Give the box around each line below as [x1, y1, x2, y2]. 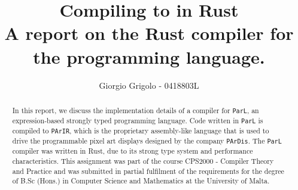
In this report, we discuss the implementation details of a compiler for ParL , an [12, 105, 259, 115]
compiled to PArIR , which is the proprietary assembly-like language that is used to [12, 126, 269, 136]
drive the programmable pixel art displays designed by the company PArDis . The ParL [12, 136, 282, 146]
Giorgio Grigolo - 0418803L [99, 79, 199, 91]
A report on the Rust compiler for [4, 21, 294, 45]
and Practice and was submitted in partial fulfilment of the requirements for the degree [12, 166, 284, 176]
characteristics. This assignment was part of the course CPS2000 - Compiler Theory [12, 156, 274, 166]
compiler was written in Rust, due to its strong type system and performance [12, 146, 253, 156]
